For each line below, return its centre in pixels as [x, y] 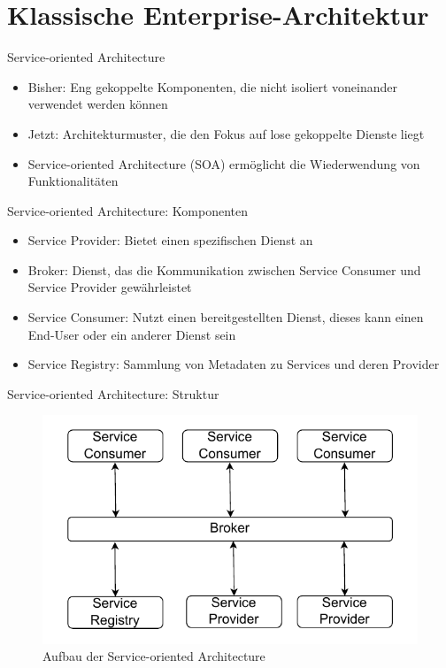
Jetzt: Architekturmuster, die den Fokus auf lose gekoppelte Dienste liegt [226, 133]
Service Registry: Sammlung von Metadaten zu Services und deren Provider [234, 364]
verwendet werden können [98, 104]
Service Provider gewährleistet [110, 287]
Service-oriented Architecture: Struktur [113, 393]
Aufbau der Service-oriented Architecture [154, 656]
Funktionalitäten [73, 181]
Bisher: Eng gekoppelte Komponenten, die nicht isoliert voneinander [212, 86]
